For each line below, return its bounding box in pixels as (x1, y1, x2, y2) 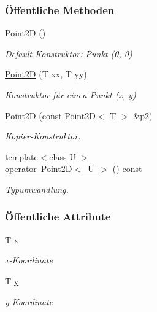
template (5, 150, 38, 163)
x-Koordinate (5, 254, 53, 267)
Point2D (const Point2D (5, 109, 96, 122)
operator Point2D (5, 162, 72, 175)
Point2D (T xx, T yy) (5, 68, 87, 80)
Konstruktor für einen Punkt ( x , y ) (5, 88, 136, 101)
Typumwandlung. (5, 182, 69, 195)
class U (49, 150, 76, 163)
